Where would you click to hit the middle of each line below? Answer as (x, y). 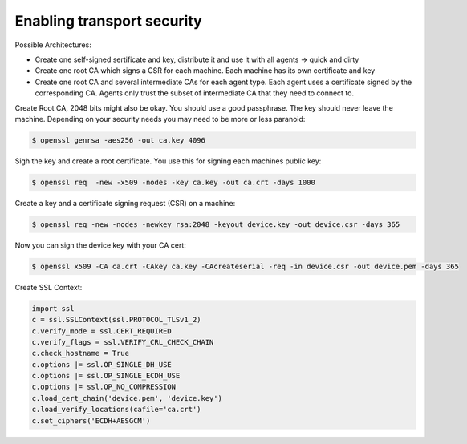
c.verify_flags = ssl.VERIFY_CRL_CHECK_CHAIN (123, 342)
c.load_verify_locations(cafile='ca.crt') (116, 410)
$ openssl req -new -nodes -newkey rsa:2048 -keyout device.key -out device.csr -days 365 (216, 224)
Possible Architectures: (53, 45)
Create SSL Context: (49, 287)
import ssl (53, 308)
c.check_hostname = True (81, 353)
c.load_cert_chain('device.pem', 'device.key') (127, 398)
